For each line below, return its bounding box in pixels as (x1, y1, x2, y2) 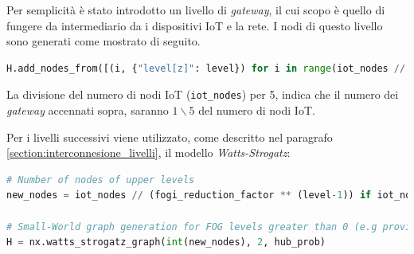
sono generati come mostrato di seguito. (6, 33, 201, 49)
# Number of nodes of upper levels (6, 174, 195, 186)
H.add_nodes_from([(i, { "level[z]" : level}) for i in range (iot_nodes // (6, 62, 406, 74)
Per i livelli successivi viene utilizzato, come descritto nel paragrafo (6, 128, 333, 145)
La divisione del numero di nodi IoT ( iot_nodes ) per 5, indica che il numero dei (6, 86, 399, 103)
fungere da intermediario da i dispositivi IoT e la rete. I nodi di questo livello (6, 17, 383, 33)
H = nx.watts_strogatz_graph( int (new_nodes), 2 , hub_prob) (6, 236, 326, 248)
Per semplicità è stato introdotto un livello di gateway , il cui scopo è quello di (6, 2, 385, 18)
